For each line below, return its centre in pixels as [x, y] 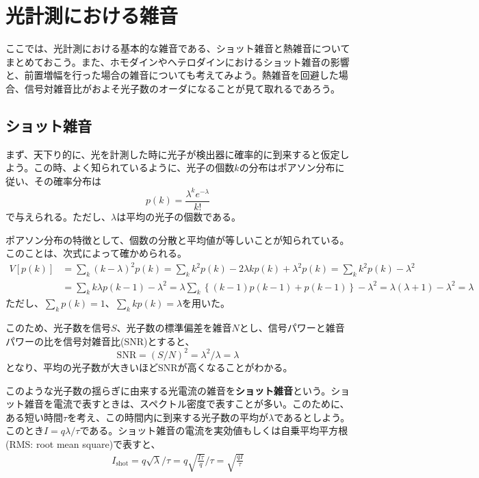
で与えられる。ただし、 [58, 217]
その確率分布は [67, 180]
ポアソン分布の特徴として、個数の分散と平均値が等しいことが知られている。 [178, 239]
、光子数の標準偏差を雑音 [174, 328]
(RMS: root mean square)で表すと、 [83, 443]
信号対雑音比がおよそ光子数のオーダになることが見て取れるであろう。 [182, 88]
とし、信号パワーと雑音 [292, 328]
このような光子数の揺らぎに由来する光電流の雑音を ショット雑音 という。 [168, 390]
